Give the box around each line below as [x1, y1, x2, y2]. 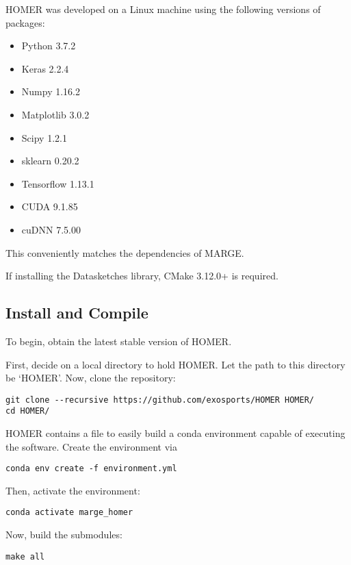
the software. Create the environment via [5, 439, 178, 453]
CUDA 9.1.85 [21, 199, 78, 214]
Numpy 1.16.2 [21, 84, 80, 99]
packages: [5, 15, 45, 29]
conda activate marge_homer [5, 507, 133, 518]
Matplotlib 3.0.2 [21, 107, 90, 121]
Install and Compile [5, 302, 148, 323]
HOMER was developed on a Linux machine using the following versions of [5, 2, 321, 16]
